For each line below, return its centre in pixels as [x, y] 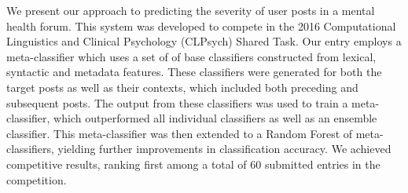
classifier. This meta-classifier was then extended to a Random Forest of [180, 133]
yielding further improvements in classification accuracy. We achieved [224, 149]
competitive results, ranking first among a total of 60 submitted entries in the [193, 164]
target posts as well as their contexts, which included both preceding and [182, 87]
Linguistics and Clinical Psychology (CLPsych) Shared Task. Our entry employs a [204, 41]
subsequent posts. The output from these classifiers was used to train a [177, 102]
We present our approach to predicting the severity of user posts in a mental [191, 10]
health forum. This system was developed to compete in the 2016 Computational [201, 25]
